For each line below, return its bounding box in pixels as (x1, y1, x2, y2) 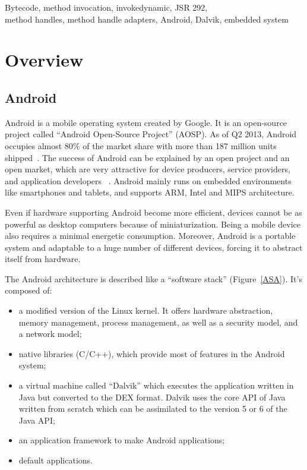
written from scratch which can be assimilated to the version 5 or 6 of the (18, 402, 287, 415)
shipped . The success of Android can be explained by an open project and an (5, 151, 290, 163)
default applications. (18, 454, 93, 466)
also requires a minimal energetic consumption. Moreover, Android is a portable (5, 229, 296, 242)
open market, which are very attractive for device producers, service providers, (5, 163, 290, 175)
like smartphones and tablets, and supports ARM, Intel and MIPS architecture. (5, 186, 295, 198)
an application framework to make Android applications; (18, 434, 225, 446)
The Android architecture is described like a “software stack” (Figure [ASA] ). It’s (5, 272, 302, 285)
